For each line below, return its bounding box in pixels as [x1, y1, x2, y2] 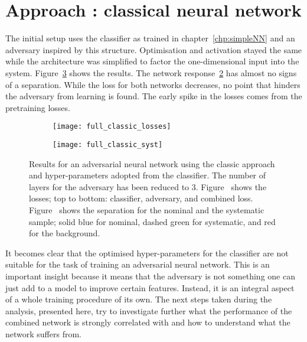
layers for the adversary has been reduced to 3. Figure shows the [29, 180, 267, 193]
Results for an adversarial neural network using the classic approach [29, 157, 275, 170]
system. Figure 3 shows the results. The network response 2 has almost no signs [5, 66, 297, 79]
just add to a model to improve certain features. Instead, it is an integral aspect [5, 281, 295, 294]
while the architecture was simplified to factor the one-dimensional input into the [5, 55, 299, 67]
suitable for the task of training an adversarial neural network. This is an [5, 258, 270, 271]
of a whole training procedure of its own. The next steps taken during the [5, 293, 272, 305]
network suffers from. [5, 327, 81, 340]
